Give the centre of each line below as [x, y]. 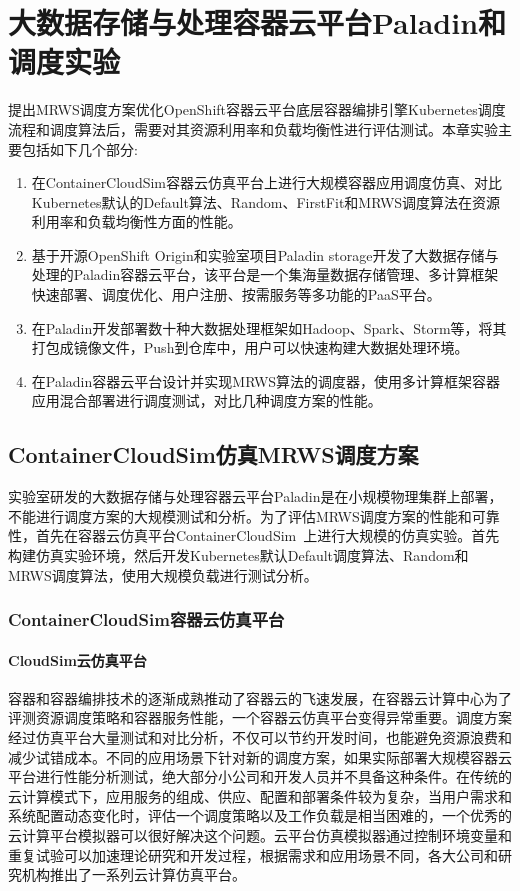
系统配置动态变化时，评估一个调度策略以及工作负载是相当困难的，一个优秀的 [260, 815]
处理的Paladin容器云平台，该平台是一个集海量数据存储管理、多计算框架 [265, 274]
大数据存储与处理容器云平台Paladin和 [257, 22]
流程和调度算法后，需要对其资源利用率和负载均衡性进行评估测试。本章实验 [253, 128]
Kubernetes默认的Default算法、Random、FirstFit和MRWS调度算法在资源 [266, 201]
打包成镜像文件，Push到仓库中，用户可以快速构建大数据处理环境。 [250, 347]
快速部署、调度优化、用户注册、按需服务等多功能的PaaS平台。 [236, 294]
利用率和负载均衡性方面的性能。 [136, 221]
